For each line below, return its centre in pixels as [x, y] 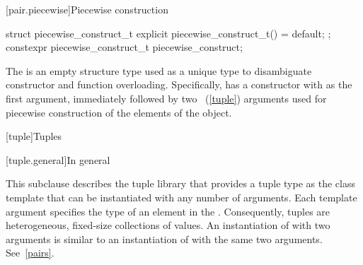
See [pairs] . [30, 253]
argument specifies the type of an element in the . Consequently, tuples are [168, 211]
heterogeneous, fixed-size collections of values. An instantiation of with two [168, 225]
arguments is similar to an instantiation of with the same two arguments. [164, 238]
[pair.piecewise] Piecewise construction [87, 9]
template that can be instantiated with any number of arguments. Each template [181, 197]
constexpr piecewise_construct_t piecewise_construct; [124, 47]
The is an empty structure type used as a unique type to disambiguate [159, 70]
